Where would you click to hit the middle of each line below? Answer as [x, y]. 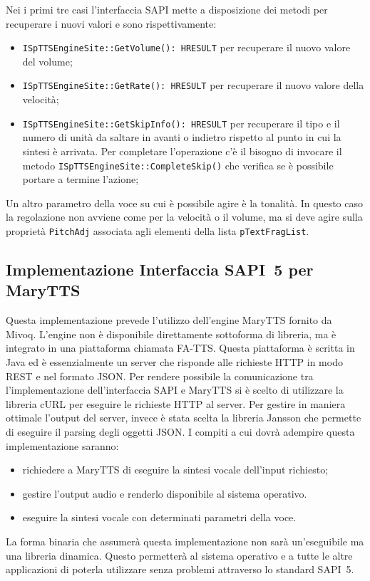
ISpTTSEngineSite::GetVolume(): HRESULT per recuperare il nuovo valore [186, 47]
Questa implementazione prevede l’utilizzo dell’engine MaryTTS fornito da [169, 320]
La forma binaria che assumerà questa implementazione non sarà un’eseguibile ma [185, 541]
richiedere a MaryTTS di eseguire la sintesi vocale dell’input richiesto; [175, 470]
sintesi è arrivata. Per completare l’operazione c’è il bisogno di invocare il [182, 151]
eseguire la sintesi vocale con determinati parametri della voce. [159, 517]
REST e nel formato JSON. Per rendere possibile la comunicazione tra [160, 376]
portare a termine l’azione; [81, 179]
